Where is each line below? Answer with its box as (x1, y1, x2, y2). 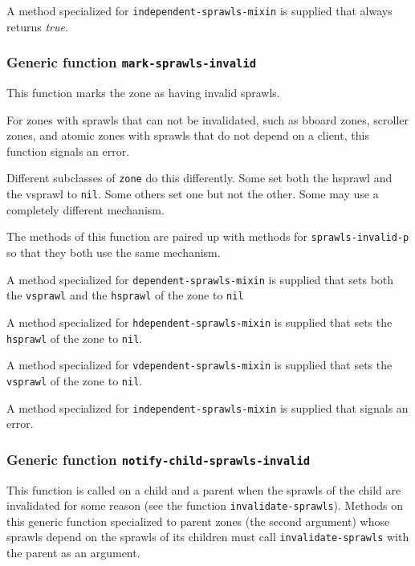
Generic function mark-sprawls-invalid (6, 52, 257, 72)
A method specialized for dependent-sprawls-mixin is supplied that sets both (6, 271, 394, 287)
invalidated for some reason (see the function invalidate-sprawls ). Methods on (6, 497, 404, 514)
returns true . (6, 18, 68, 35)
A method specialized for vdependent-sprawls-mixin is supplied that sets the (6, 356, 393, 373)
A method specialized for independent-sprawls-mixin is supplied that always (6, 2, 393, 18)
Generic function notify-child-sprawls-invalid (6, 449, 311, 469)
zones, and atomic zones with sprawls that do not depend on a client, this (6, 127, 369, 144)
